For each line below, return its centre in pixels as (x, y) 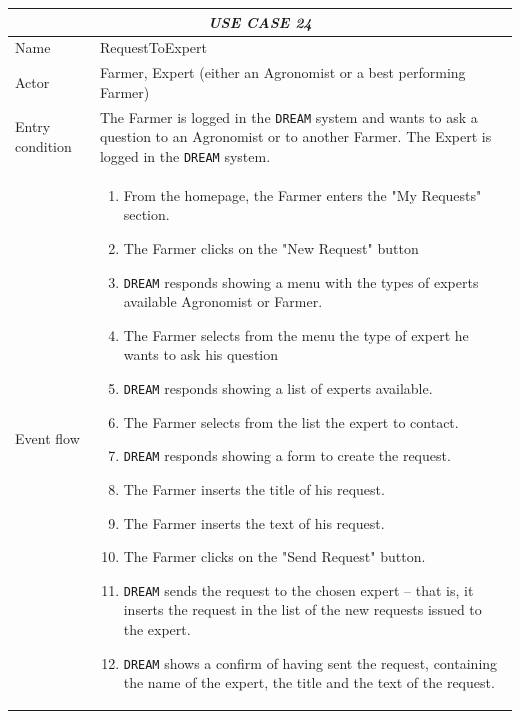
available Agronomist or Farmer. (223, 301)
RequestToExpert (153, 47)
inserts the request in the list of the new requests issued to (302, 609)
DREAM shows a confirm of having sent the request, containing (310, 662)
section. (146, 214)
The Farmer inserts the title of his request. (254, 488)
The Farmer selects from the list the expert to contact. (291, 421)
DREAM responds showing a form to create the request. (287, 455)
